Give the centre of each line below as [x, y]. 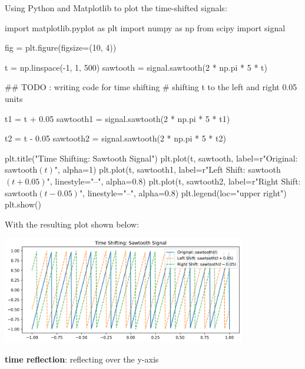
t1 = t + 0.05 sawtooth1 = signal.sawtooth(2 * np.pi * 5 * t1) [117, 118]
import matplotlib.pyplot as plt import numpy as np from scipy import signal [145, 27]
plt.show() [23, 204]
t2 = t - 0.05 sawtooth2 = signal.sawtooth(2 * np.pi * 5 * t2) [115, 138]
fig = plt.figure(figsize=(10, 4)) [61, 47]
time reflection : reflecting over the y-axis [82, 359]
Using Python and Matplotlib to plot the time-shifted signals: [116, 8]
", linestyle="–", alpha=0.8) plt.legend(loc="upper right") [183, 192]
